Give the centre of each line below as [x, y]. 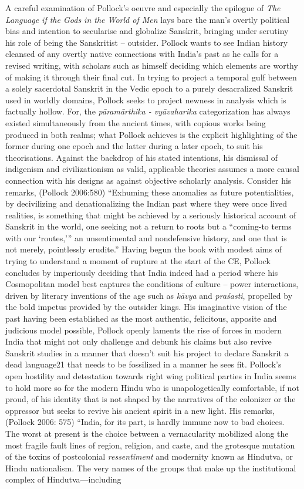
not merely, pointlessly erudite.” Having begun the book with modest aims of [143, 249]
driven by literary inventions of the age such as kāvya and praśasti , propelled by [149, 295]
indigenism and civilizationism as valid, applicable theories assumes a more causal [152, 169]
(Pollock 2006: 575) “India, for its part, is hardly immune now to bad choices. [145, 422]
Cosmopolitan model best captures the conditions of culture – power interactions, [152, 284]
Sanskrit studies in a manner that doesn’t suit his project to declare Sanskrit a [147, 353]
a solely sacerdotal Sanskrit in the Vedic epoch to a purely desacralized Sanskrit [149, 88]
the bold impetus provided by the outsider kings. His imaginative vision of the [146, 307]
